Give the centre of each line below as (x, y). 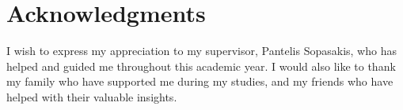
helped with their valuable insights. (92, 96)
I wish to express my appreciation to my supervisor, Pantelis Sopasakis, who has (201, 51)
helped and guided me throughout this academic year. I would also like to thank (201, 66)
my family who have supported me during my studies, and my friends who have (200, 81)
